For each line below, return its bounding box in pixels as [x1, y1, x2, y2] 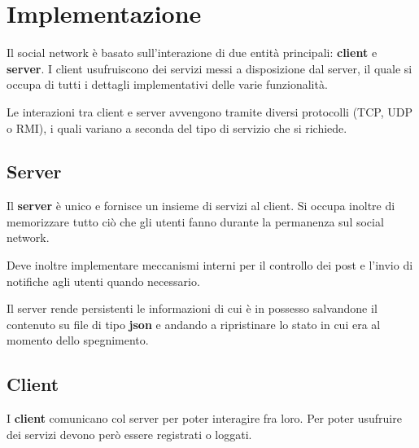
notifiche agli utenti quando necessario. [7, 272, 200, 289]
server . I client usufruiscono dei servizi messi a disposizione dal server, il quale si [7, 59, 412, 77]
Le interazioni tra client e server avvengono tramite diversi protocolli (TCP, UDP [7, 103, 412, 120]
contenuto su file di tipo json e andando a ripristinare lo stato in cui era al [7, 315, 381, 332]
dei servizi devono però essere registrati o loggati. [7, 425, 252, 442]
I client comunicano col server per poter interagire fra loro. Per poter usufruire [7, 410, 402, 427]
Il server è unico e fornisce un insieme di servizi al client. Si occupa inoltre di [7, 197, 395, 214]
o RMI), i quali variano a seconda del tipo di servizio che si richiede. [7, 119, 347, 136]
